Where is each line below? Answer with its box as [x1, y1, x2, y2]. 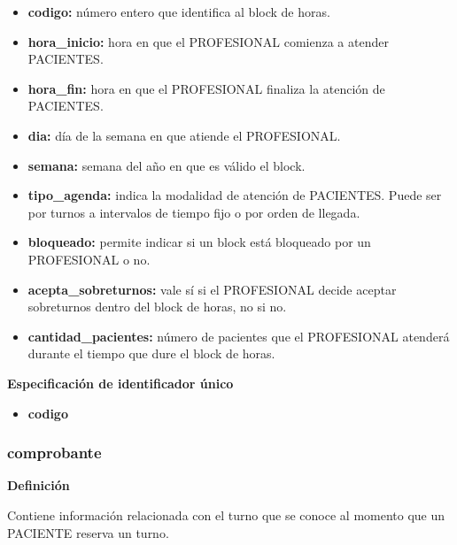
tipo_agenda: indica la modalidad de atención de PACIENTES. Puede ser [27, 186, 442, 204]
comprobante [7, 441, 102, 464]
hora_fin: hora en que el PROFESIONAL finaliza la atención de [27, 79, 385, 97]
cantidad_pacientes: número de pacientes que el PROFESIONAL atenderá [27, 326, 450, 345]
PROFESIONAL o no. [27, 249, 151, 268]
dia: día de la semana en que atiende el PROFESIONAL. [27, 126, 341, 144]
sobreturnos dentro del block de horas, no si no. [27, 297, 287, 316]
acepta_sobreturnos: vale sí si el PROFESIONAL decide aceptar [27, 280, 397, 298]
